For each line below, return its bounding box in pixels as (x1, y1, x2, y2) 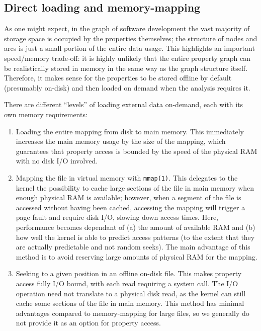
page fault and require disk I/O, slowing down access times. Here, (16, 212, 218, 222)
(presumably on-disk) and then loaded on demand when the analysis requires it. (4, 82, 250, 93)
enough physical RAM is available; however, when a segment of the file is (16, 192, 241, 203)
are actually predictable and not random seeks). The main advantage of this (16, 241, 250, 252)
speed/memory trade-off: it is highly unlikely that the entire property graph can (4, 52, 251, 63)
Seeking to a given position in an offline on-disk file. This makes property (16, 268, 242, 279)
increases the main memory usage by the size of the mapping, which (16, 136, 226, 146)
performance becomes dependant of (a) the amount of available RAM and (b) (16, 221, 255, 232)
